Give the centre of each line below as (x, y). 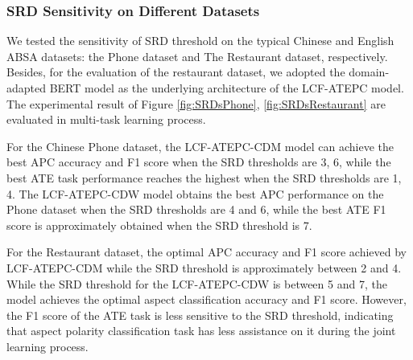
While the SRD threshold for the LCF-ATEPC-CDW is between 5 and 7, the (197, 283)
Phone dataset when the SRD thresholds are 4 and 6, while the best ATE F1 (196, 209)
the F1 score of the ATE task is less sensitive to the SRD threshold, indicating (200, 315)
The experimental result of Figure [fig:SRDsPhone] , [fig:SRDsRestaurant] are (196, 103)
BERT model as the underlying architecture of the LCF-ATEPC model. (227, 88)
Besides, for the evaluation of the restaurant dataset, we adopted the (176, 72)
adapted (27, 88)
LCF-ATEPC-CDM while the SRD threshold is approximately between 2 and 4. (204, 267)
